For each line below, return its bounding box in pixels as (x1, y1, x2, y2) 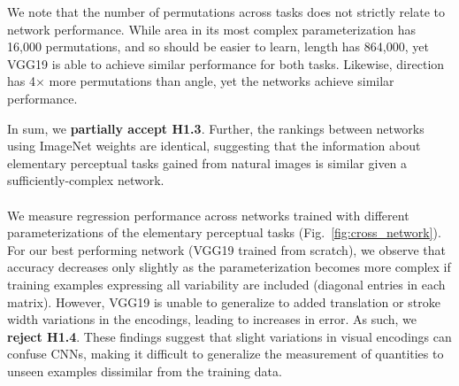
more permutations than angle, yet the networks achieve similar (49, 72, 394, 90)
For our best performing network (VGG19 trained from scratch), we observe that (7, 240, 447, 259)
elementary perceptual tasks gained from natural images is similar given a (7, 153, 408, 172)
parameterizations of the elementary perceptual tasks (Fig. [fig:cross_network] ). (7, 223, 441, 242)
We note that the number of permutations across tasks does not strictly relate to (7, 3, 445, 20)
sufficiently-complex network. (7, 171, 164, 189)
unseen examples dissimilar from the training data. (7, 361, 282, 380)
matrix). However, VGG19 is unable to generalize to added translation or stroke (7, 292, 440, 311)
